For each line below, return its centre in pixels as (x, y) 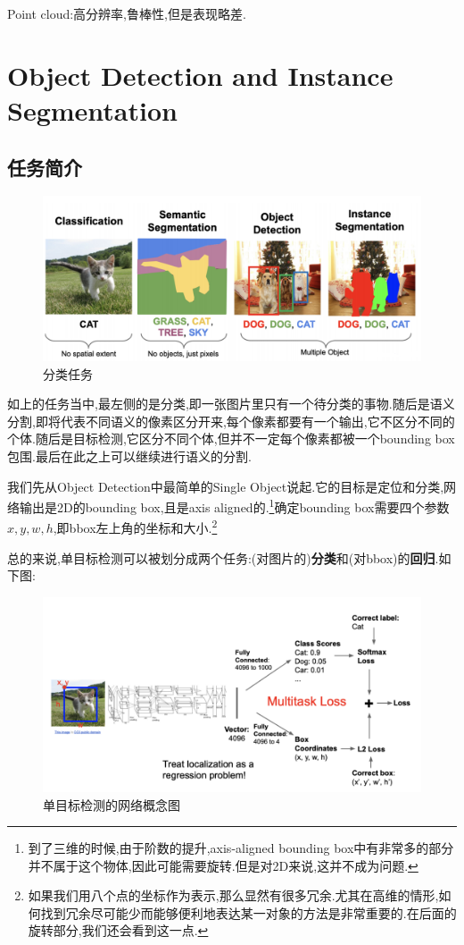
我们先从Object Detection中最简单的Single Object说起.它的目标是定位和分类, (226, 486)
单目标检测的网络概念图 (112, 804)
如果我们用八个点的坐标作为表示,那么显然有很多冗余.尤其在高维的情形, (233, 895)
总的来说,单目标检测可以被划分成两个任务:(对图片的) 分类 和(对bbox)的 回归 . (223, 557)
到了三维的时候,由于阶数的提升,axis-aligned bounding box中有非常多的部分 (241, 848)
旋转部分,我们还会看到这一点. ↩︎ (118, 930)
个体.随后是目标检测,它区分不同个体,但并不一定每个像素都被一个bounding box (231, 439)
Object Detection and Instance (200, 75)
